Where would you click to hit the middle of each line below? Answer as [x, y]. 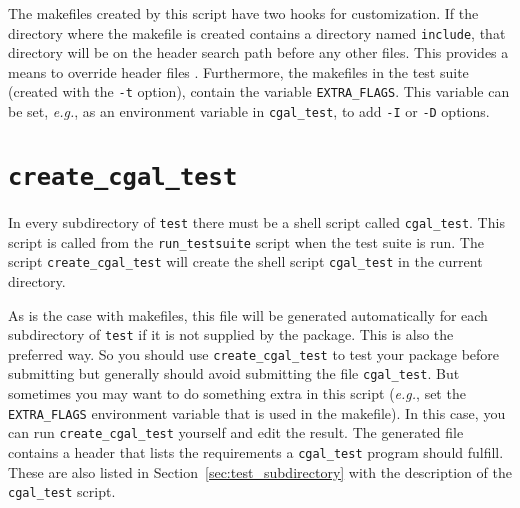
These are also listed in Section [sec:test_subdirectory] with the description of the [260, 471]
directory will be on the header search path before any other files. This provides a [258, 52]
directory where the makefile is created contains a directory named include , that [257, 32]
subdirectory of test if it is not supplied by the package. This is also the [231, 334]
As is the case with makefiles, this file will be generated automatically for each [248, 314]
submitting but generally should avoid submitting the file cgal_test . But [234, 373]
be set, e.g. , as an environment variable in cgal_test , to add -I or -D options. [249, 111]
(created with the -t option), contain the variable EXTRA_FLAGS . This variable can [259, 91]
